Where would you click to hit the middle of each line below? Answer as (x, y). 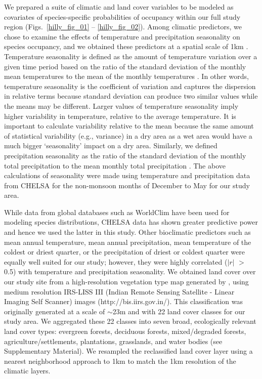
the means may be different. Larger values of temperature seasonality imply (121, 106)
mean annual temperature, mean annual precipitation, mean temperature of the (128, 242)
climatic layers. (27, 371)
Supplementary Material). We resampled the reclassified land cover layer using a (128, 351)
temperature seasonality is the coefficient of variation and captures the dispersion (130, 86)
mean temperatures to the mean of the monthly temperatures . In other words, (126, 76)
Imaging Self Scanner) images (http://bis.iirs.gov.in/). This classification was (123, 301)
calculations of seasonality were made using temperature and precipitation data (127, 175)
